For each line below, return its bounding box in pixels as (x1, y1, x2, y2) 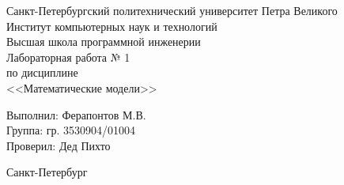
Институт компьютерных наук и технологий (6, 17, 217, 34)
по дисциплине (6, 64, 78, 81)
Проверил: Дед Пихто (6, 137, 111, 153)
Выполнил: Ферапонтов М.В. (6, 106, 146, 123)
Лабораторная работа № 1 (6, 48, 130, 65)
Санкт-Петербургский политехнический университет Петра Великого (6, 2, 338, 18)
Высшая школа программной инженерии (6, 33, 201, 50)
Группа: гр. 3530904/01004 (6, 122, 136, 138)
